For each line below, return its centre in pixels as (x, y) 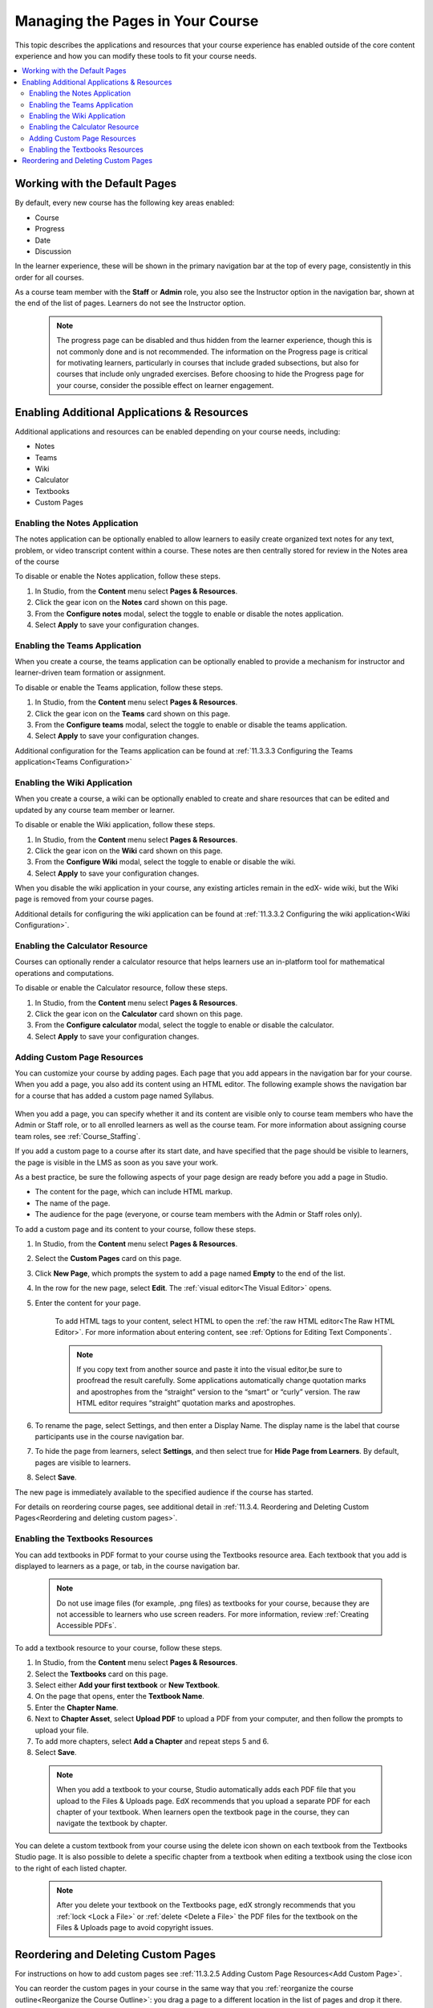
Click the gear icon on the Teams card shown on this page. (133, 713)
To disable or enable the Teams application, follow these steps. (119, 688)
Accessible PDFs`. (87, 1626)
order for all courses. (49, 277)
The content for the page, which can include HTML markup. (134, 1192)
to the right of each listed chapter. (71, 1868)
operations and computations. (64, 973)
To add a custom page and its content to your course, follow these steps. (136, 1229)
